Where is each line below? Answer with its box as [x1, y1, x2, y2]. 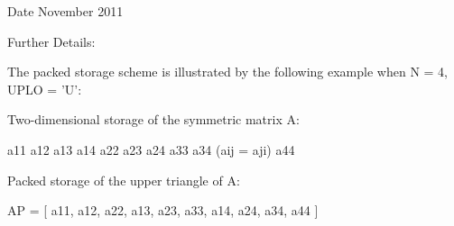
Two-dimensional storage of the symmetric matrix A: [7, 110, 300, 129]
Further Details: [7, 32, 96, 50]
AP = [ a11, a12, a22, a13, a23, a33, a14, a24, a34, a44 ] [7, 201, 319, 220]
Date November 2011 [7, 2, 124, 20]
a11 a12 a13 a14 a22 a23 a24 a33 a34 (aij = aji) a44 [7, 140, 295, 158]
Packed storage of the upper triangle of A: [7, 170, 240, 189]
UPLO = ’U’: [7, 79, 82, 98]
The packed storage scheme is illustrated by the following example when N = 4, [7, 62, 448, 81]
